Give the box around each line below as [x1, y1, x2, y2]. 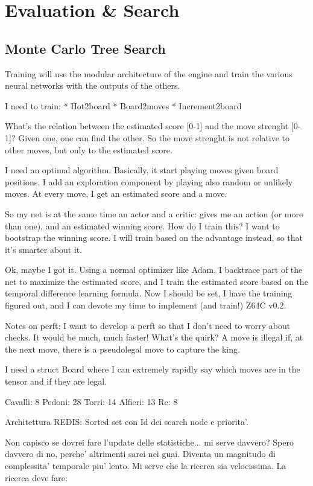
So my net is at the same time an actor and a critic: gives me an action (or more [5, 207, 303, 220]
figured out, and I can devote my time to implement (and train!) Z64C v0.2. [5, 299, 286, 312]
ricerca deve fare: [5, 471, 68, 484]
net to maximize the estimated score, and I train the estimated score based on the [5, 275, 308, 287]
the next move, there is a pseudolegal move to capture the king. [5, 342, 240, 355]
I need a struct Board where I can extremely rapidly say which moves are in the [5, 363, 300, 376]
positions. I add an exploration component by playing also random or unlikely [5, 175, 293, 188]
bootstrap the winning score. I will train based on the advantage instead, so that [5, 231, 303, 244]
